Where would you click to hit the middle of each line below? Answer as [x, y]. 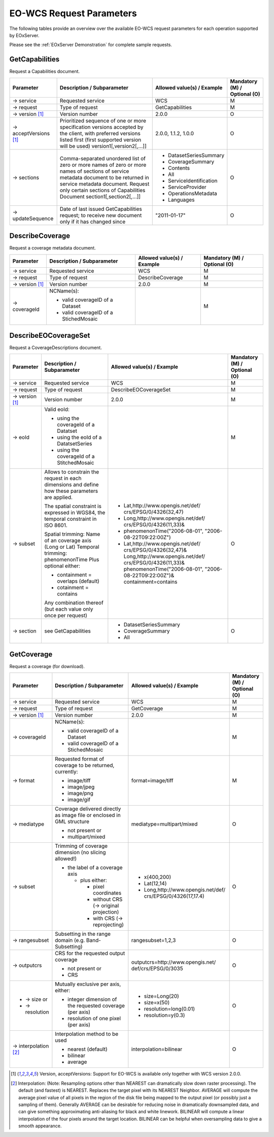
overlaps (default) [78, 581]
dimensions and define [71, 485]
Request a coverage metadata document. [53, 248]
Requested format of [79, 759]
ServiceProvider [187, 187]
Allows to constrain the [71, 472]
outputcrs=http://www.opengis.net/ [174, 962]
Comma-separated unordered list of [103, 159]
